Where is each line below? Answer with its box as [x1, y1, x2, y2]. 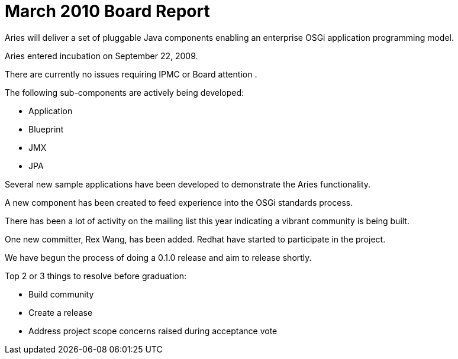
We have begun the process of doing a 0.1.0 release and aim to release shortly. [5, 252, 312, 263]
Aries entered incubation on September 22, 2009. [5, 50, 198, 61]
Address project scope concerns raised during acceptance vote [28, 325, 278, 336]
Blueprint [28, 124, 64, 134]
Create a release [28, 307, 93, 318]
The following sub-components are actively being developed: [5, 87, 244, 98]
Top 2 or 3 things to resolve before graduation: [5, 270, 186, 281]
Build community [28, 289, 94, 299]
